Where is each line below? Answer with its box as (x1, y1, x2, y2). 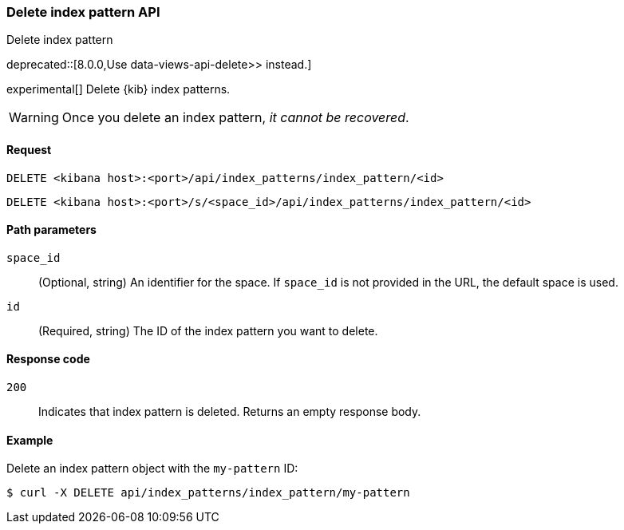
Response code (6, 352, 90, 366)
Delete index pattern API (6, 4, 160, 20)
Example (6, 433, 53, 447)
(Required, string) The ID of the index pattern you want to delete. (38, 323, 378, 338)
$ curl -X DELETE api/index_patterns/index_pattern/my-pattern (6, 486, 410, 500)
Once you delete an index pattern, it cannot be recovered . (61, 109, 409, 126)
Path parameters (6, 223, 97, 237)
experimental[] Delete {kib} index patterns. (6, 82, 231, 97)
